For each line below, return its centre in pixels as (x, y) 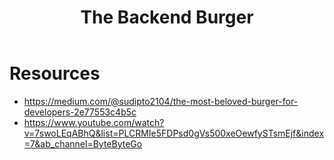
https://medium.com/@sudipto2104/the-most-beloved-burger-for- (161, 101)
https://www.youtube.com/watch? (94, 122)
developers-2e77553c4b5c (80, 112)
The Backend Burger (167, 17)
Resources (55, 73)
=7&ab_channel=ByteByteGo (83, 143)
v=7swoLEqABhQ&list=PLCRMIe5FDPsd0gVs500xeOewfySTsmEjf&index (174, 133)
